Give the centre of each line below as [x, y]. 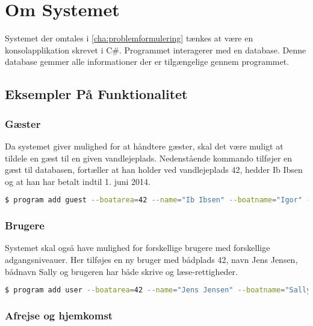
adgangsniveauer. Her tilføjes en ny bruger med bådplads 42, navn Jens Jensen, [151, 259]
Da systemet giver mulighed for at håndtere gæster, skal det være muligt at [144, 146]
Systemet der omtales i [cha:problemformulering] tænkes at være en [129, 38]
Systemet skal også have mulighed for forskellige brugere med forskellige [138, 248]
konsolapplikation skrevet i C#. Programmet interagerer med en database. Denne [156, 50]
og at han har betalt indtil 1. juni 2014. [78, 181]
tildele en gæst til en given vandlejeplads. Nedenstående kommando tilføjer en [149, 158]
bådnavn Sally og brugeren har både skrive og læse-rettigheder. [121, 271]
